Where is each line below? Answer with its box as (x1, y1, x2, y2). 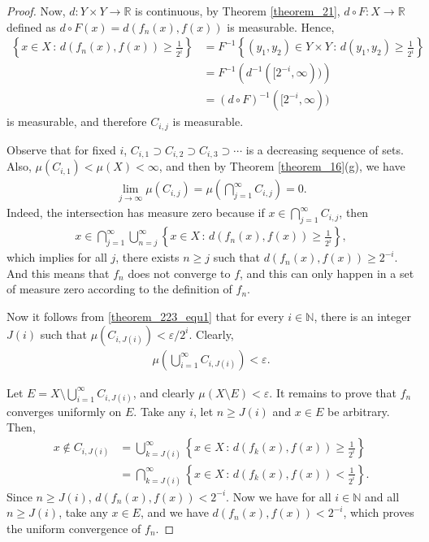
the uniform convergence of (6, 520, 141, 537)
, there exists (115, 249, 180, 266)
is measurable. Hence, (227, 18, 335, 35)
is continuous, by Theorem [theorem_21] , (135, 2, 340, 19)
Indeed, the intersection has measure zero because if (6, 204, 265, 221)
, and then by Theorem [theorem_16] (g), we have (158, 158, 405, 175)
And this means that (6, 264, 110, 281)
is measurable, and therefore (6, 113, 147, 130)
